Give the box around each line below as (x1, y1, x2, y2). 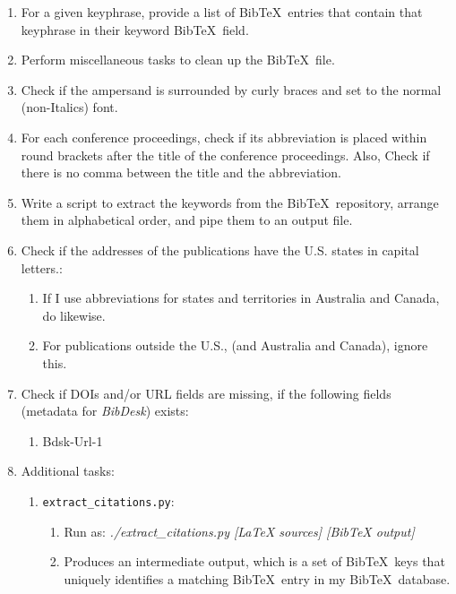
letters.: (21, 258, 63, 277)
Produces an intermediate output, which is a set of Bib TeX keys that (64, 552, 445, 571)
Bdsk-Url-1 (42, 431, 103, 450)
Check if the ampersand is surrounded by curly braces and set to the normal (21, 80, 442, 99)
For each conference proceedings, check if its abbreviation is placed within (21, 127, 427, 146)
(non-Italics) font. (21, 98, 118, 116)
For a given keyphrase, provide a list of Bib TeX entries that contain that (21, 3, 423, 21)
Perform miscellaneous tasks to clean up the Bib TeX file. (21, 50, 335, 69)
